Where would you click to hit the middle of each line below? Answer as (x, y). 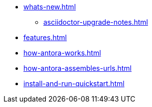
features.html (45, 37)
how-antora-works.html (62, 53)
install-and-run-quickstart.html (74, 83)
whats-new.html (50, 7)
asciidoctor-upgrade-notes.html (96, 22)
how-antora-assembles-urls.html (77, 68)
